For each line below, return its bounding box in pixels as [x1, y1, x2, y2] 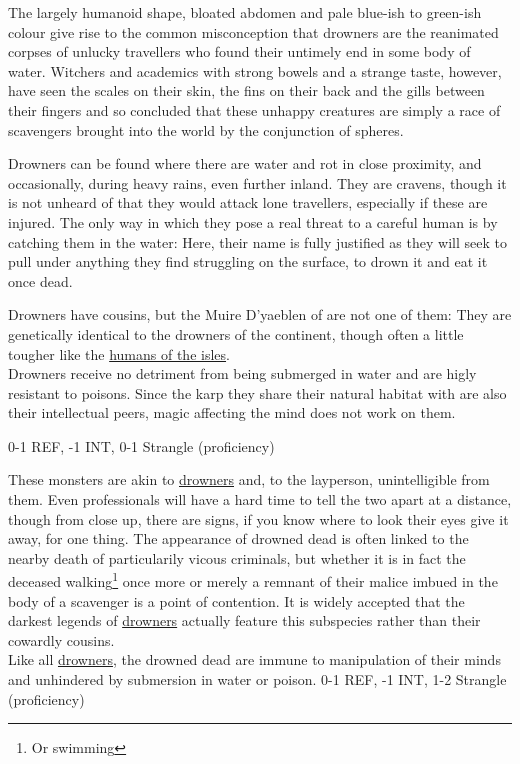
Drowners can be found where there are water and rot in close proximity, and [8, 153, 482, 174]
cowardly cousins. [8, 629, 115, 650]
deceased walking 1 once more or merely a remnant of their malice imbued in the [8, 568, 498, 592]
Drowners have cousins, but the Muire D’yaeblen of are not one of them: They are [8, 304, 512, 325]
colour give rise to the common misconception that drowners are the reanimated [8, 21, 499, 42]
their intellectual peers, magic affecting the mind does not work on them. [8, 402, 456, 423]
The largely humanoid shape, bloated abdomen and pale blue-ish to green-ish [8, 2, 482, 22]
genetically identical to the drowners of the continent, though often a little [8, 323, 464, 344]
